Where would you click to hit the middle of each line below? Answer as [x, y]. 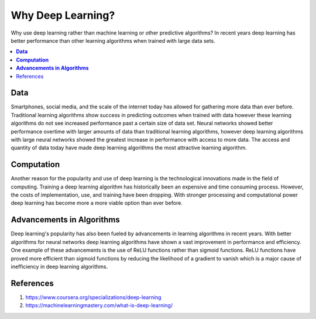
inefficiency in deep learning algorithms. [59, 266]
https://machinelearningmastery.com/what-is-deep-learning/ [99, 306]
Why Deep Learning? [63, 15]
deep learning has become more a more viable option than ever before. [97, 203]
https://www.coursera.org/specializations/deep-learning [93, 297]
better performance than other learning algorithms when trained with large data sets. [113, 40]
